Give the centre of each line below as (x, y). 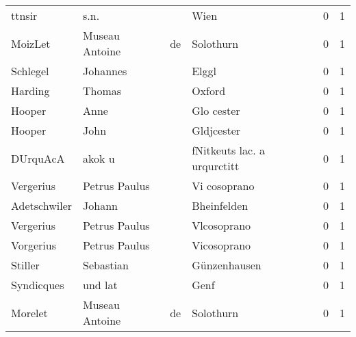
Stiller (25, 265)
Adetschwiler (42, 205)
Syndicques (38, 285)
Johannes (105, 71)
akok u (99, 158)
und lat (100, 285)
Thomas (102, 91)
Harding (30, 91)
